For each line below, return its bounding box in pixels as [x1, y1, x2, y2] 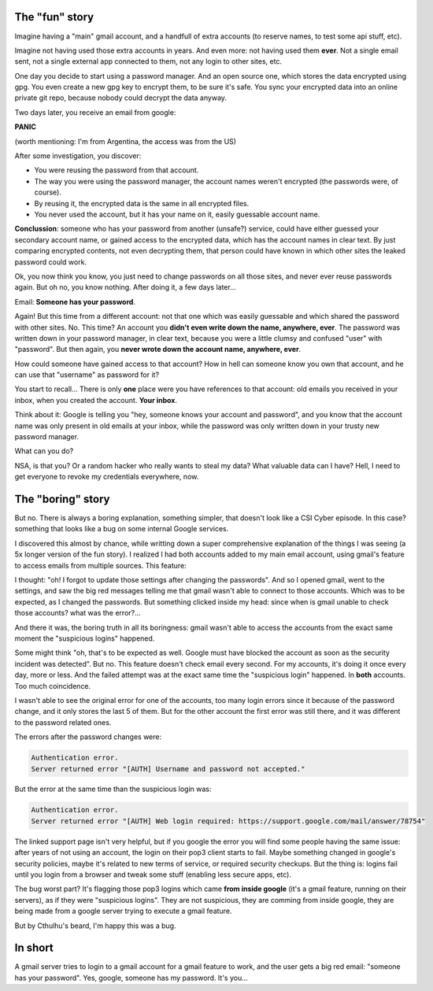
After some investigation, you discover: [14, 151, 142, 161]
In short [14, 941, 54, 955]
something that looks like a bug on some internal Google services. [14, 524, 229, 534]
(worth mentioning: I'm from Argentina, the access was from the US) [14, 136, 236, 146]
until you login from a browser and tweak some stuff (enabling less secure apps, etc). [14, 870, 291, 879]
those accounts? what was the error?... [14, 608, 141, 618]
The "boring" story [14, 493, 110, 505]
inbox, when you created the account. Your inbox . [14, 395, 177, 405]
